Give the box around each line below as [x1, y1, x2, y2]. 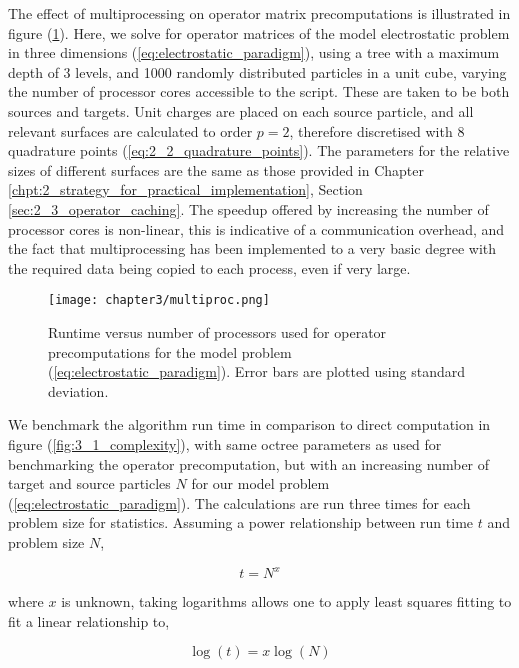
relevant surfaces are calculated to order [8, 120, 253, 141]
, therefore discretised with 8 [289, 120, 465, 141]
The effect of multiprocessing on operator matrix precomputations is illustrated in [8, 3, 511, 23]
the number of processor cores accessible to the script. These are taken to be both [8, 81, 510, 102]
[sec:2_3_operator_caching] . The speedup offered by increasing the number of [8, 198, 489, 219]
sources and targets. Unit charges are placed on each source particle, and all [8, 100, 474, 121]
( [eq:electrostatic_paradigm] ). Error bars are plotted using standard [48, 361, 465, 382]
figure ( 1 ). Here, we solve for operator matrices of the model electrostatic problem [8, 22, 510, 43]
